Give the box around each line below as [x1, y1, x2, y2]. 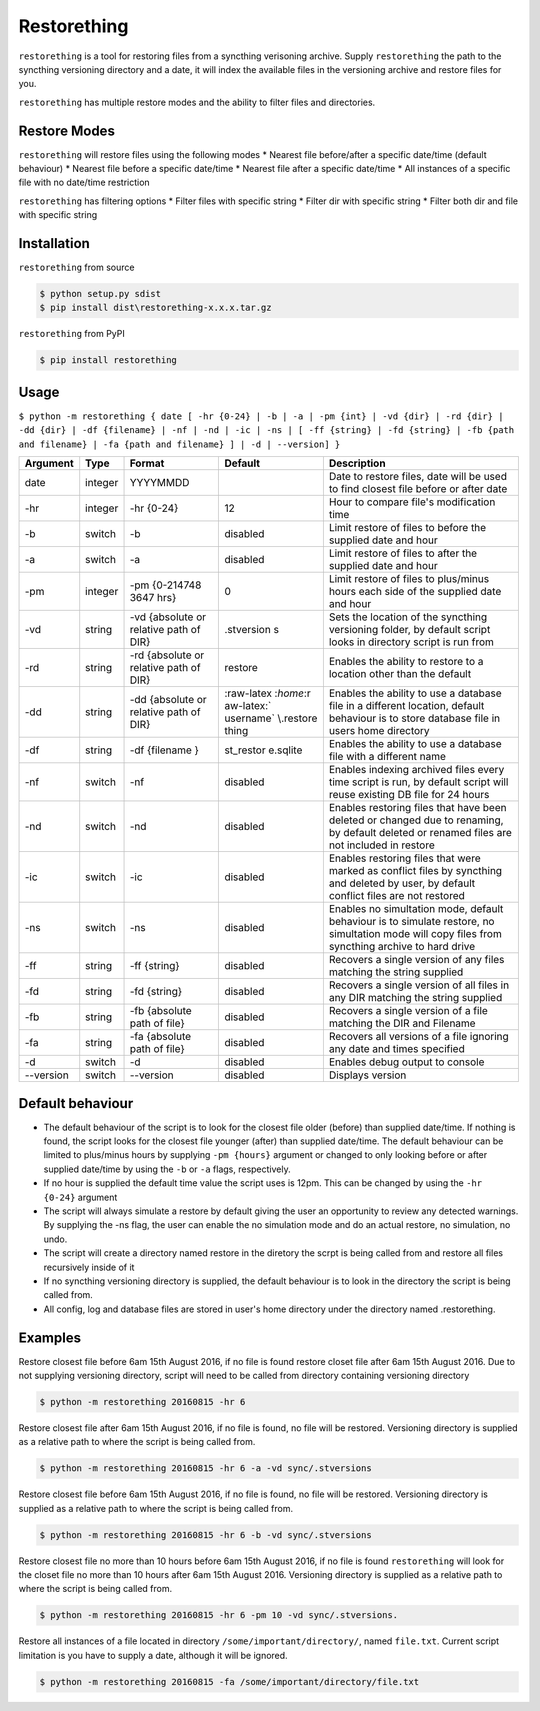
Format [129, 456, 165, 470]
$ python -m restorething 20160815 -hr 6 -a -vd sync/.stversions [39, 1463, 372, 1474]
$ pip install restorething [39, 355, 177, 366]
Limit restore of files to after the [328, 546, 478, 560]
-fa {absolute [129, 1030, 192, 1044]
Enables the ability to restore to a [328, 655, 484, 669]
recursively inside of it [43, 1261, 135, 1273]
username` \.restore [224, 711, 318, 725]
